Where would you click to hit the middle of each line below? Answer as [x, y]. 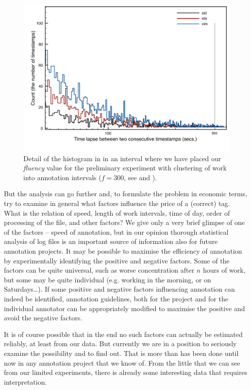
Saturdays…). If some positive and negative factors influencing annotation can [119, 289]
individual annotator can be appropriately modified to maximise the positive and [125, 308]
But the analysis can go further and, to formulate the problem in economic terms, [126, 194]
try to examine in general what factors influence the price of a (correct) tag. [117, 203]
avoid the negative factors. [43, 318]
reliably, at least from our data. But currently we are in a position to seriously [120, 344]
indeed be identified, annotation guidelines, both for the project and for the [116, 298]
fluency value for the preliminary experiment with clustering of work [125, 168]
